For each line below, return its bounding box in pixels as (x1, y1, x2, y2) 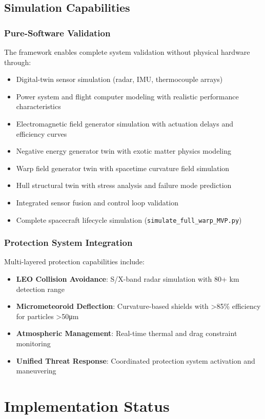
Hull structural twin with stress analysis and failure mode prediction (16, 180, 232, 191)
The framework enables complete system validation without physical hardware (4, 47, 250, 57)
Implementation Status (4, 395, 170, 416)
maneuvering (16, 365, 56, 376)
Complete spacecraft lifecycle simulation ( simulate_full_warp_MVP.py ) (16, 214, 242, 225)
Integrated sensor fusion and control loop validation (16, 197, 178, 207)
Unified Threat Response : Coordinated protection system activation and (16, 355, 255, 366)
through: (4, 56, 31, 67)
